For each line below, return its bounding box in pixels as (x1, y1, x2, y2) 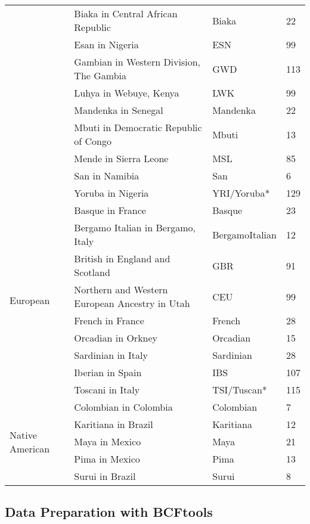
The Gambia (74, 69, 127, 82)
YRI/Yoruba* (212, 186, 270, 200)
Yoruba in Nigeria (74, 186, 149, 200)
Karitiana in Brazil (74, 417, 153, 431)
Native (10, 427, 37, 442)
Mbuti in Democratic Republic (74, 120, 202, 134)
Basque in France (74, 203, 146, 217)
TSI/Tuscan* (212, 383, 267, 396)
